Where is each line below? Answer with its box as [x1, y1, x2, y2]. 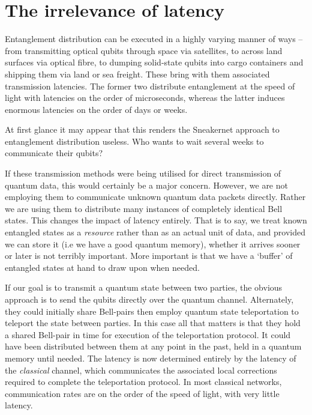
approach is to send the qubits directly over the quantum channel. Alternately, [5, 293, 294, 305]
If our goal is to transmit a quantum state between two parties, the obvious [5, 281, 283, 294]
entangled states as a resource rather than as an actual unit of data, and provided [5, 226, 305, 238]
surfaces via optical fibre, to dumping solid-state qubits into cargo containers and [5, 56, 304, 68]
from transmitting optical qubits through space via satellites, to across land [5, 44, 283, 56]
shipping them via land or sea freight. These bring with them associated [5, 67, 270, 80]
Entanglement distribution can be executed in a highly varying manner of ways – [5, 32, 303, 45]
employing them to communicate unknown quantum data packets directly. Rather [5, 190, 306, 203]
